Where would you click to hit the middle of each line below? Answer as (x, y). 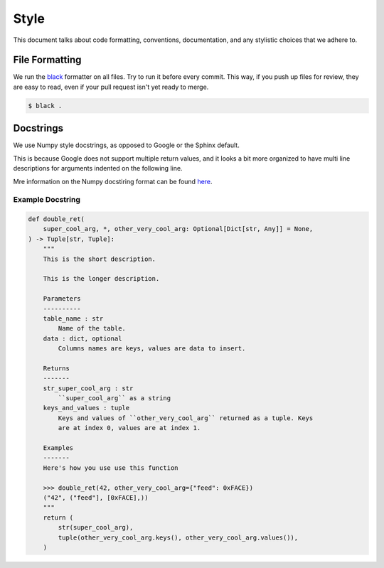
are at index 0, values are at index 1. (129, 428)
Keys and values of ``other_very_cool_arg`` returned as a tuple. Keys (186, 418)
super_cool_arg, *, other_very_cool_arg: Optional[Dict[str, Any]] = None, (178, 229)
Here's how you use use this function (111, 468)
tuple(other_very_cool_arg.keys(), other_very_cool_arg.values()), (178, 537)
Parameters (62, 299)
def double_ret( (57, 219)
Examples (58, 448)
